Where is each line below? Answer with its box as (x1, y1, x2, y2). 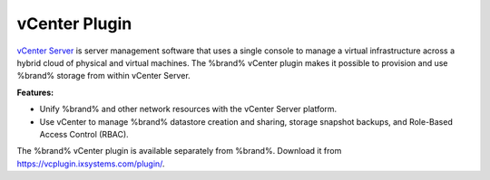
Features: (16, 87, 54, 98)
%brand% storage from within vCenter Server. (16, 71, 191, 81)
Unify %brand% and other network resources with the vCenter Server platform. (39, 104, 338, 115)
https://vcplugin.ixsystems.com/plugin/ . (16, 158, 165, 169)
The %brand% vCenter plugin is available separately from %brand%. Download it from (16, 146, 342, 156)
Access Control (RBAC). (39, 128, 129, 139)
